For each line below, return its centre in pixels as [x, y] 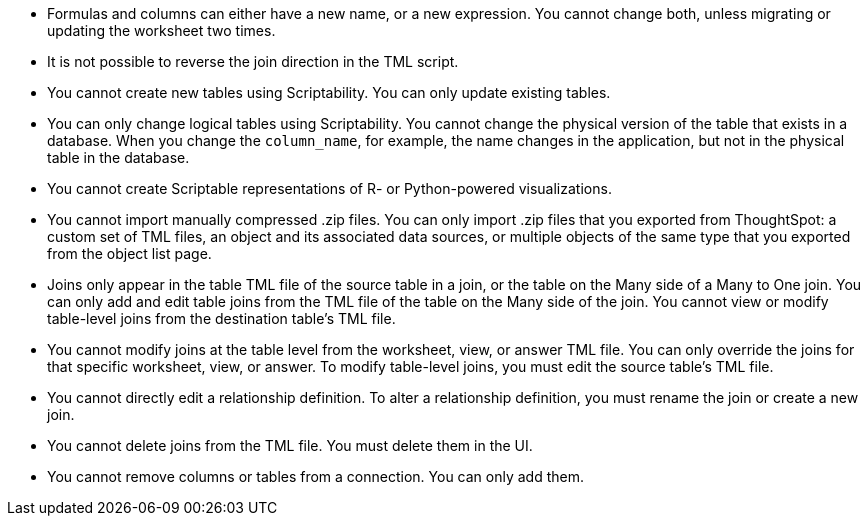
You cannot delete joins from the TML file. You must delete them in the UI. [290, 445]
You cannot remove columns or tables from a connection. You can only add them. [316, 476]
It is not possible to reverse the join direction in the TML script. [253, 61]
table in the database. [118, 157]
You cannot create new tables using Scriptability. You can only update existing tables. [329, 92]
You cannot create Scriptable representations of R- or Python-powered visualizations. [329, 188]
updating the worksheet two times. [161, 30]
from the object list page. [129, 253]
